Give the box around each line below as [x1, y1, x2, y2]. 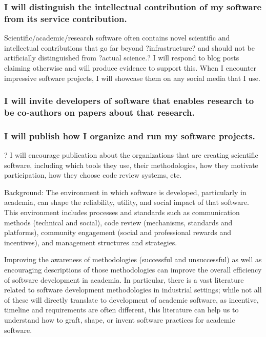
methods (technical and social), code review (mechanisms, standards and [4, 217, 233, 227]
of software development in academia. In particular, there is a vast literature [4, 274, 244, 285]
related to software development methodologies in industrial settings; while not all [4, 284, 262, 295]
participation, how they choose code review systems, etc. [4, 170, 182, 180]
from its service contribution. [4, 12, 127, 25]
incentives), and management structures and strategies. [4, 237, 177, 247]
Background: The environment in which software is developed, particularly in [4, 186, 247, 197]
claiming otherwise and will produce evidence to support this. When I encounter [4, 62, 256, 73]
